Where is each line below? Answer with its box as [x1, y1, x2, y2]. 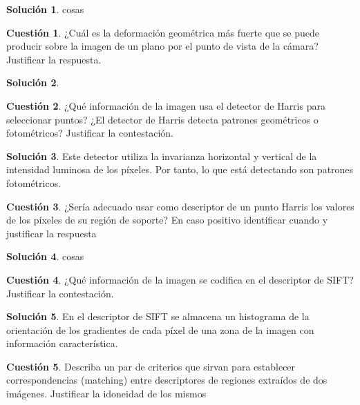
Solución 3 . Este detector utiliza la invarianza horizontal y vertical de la [6, 148, 317, 163]
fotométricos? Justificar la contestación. [6, 126, 173, 140]
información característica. [6, 336, 118, 350]
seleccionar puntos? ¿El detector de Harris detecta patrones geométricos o [6, 112, 319, 126]
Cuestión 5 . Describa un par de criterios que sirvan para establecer [6, 359, 296, 373]
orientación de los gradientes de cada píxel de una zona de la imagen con [6, 322, 314, 337]
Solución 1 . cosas [6, 2, 84, 16]
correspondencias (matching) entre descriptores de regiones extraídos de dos [6, 373, 328, 387]
